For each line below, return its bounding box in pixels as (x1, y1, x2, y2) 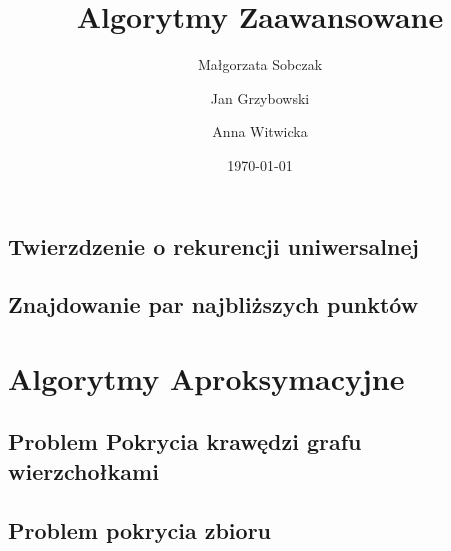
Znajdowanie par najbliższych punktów (8, 289, 419, 320)
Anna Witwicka (212, 121, 308, 142)
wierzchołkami (8, 455, 159, 486)
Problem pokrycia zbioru (8, 514, 272, 545)
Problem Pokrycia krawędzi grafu (8, 426, 362, 457)
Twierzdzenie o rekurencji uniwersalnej (8, 230, 419, 261)
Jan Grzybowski (210, 87, 310, 108)
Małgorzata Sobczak (197, 54, 323, 75)
